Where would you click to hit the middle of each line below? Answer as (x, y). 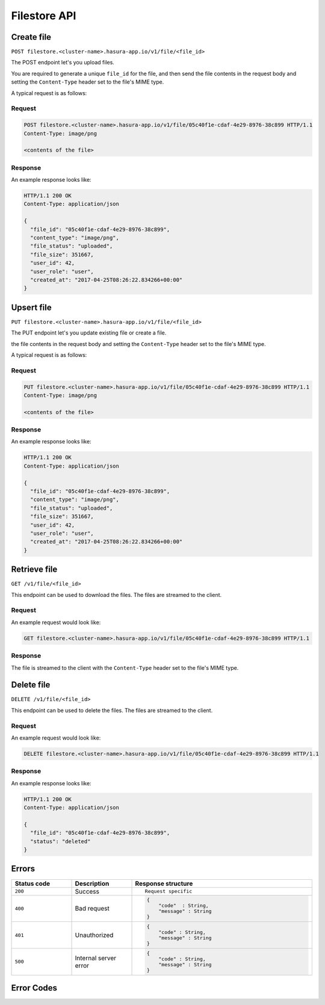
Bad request (92, 909)
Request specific (169, 891)
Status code (32, 883)
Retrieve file (34, 570)
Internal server (96, 958)
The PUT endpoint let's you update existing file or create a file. (89, 333)
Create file (31, 37)
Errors (23, 869)
